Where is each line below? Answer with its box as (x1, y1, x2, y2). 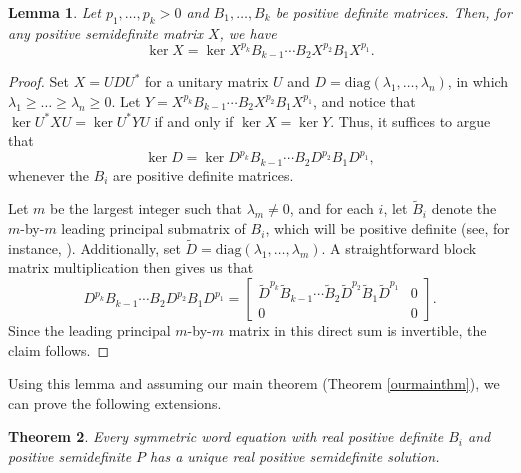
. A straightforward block (321, 237, 477, 258)
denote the (431, 198, 497, 219)
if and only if (154, 110, 234, 131)
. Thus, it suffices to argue (330, 110, 491, 131)
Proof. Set (8, 71, 69, 92)
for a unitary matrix (144, 71, 269, 92)
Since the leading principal (8, 320, 171, 341)
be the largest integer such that (50, 198, 242, 219)
